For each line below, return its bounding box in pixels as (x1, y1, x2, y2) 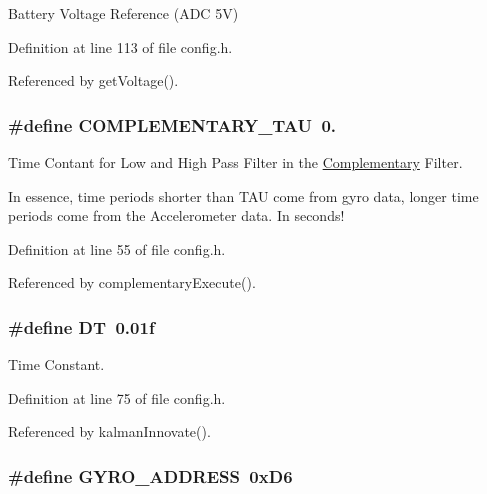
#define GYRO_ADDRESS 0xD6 (8, 463, 293, 488)
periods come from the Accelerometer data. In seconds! (8, 205, 345, 226)
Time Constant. (8, 354, 105, 375)
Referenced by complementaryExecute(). (8, 272, 256, 293)
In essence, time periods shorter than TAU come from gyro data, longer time (8, 185, 479, 206)
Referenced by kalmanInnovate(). (8, 421, 211, 442)
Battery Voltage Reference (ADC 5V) (8, 3, 239, 23)
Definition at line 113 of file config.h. (8, 36, 233, 57)
